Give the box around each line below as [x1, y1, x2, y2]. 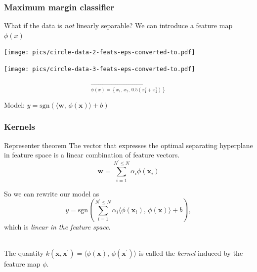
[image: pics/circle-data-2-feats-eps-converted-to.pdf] [4, 49, 195, 56]
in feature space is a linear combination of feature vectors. [4, 150, 180, 160]
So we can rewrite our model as [4, 188, 99, 198]
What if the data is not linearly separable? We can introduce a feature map [4, 20, 233, 31]
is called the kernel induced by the [138, 248, 243, 258]
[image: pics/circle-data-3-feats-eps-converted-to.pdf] [4, 66, 195, 73]
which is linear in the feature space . [4, 221, 111, 232]
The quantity [4, 248, 44, 258]
